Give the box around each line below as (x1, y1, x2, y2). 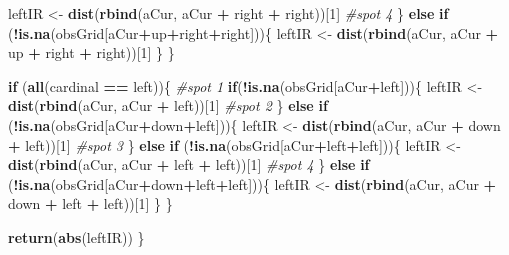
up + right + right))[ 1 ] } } (8, 42, 175, 63)
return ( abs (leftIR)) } (8, 226, 145, 247)
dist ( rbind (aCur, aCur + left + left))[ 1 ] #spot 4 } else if (8, 154, 370, 175)
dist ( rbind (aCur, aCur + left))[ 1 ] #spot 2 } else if (8, 95, 328, 116)
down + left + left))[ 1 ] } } (8, 193, 173, 214)
